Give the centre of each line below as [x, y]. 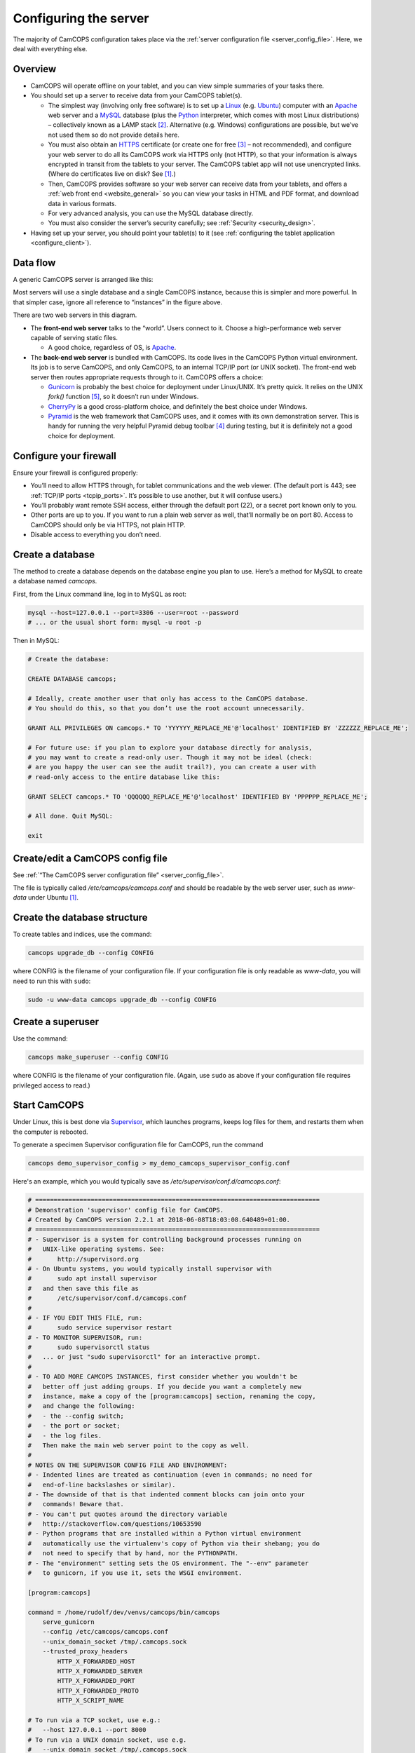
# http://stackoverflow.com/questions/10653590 [115, 1524]
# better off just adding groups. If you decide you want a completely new [164, 1386]
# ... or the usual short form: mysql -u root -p [115, 623]
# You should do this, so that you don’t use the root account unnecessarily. [166, 709]
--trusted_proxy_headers [85, 1652]
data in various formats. [82, 203]
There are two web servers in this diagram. [75, 315]
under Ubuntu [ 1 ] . [53, 898]
